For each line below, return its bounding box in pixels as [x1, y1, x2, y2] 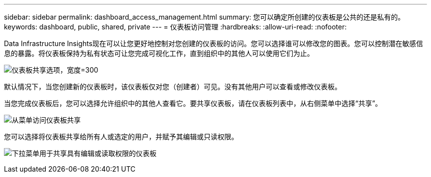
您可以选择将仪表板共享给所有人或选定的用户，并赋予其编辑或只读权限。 [4, 132, 238, 141]
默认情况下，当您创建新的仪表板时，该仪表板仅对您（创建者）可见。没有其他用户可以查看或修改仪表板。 [4, 82, 341, 91]
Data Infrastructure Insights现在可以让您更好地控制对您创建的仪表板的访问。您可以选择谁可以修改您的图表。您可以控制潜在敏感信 [4, 39, 423, 48]
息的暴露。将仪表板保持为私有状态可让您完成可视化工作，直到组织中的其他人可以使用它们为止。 [4, 49, 314, 57]
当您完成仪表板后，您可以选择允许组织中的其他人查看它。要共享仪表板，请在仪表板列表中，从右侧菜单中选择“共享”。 [4, 99, 382, 107]
